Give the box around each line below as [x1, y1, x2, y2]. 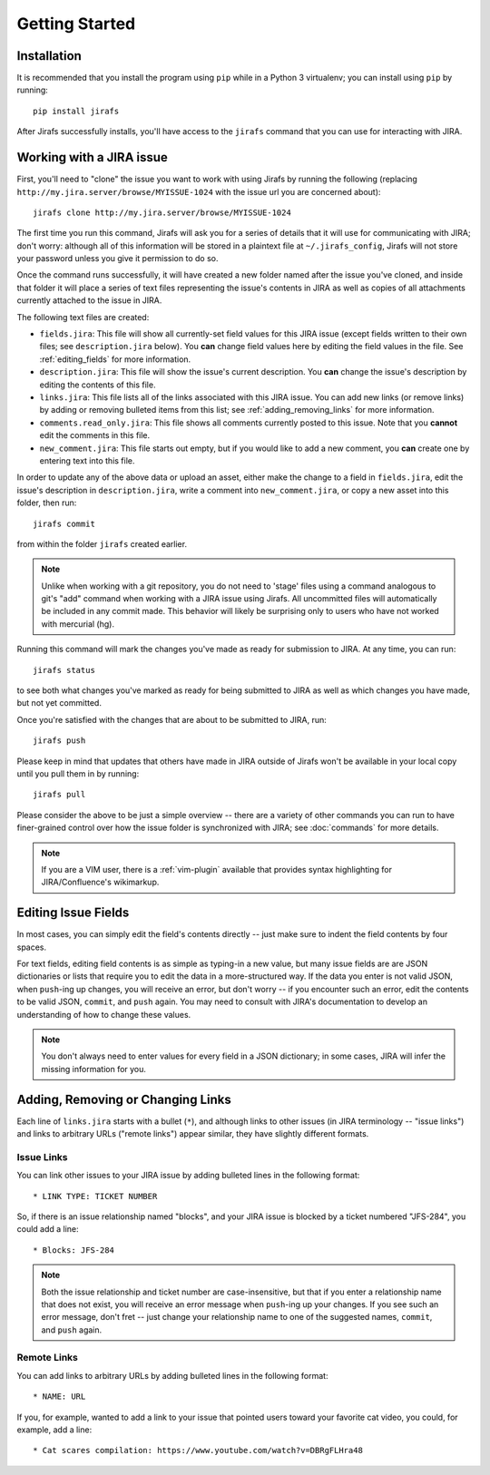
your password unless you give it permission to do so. [16, 253, 219, 264]
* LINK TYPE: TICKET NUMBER [33, 1191, 158, 1201]
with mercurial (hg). [41, 618, 115, 630]
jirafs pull [33, 789, 86, 800]
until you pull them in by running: [16, 767, 140, 779]
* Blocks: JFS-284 [33, 1245, 115, 1255]
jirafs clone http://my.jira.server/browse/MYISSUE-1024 [33, 207, 292, 218]
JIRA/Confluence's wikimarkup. [41, 876, 160, 888]
